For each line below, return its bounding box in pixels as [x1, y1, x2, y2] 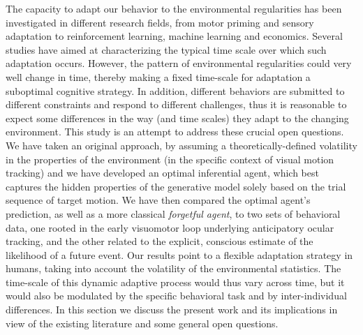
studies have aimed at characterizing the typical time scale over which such [6, 42, 327, 57]
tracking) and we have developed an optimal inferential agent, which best [6, 165, 319, 180]
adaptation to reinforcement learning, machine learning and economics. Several [6, 29, 343, 43]
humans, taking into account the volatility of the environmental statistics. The [6, 261, 341, 276]
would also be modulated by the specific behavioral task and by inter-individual [6, 288, 347, 303]
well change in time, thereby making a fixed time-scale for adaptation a [6, 69, 311, 84]
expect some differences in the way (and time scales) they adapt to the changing [6, 110, 349, 125]
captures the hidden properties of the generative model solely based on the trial [6, 179, 346, 193]
